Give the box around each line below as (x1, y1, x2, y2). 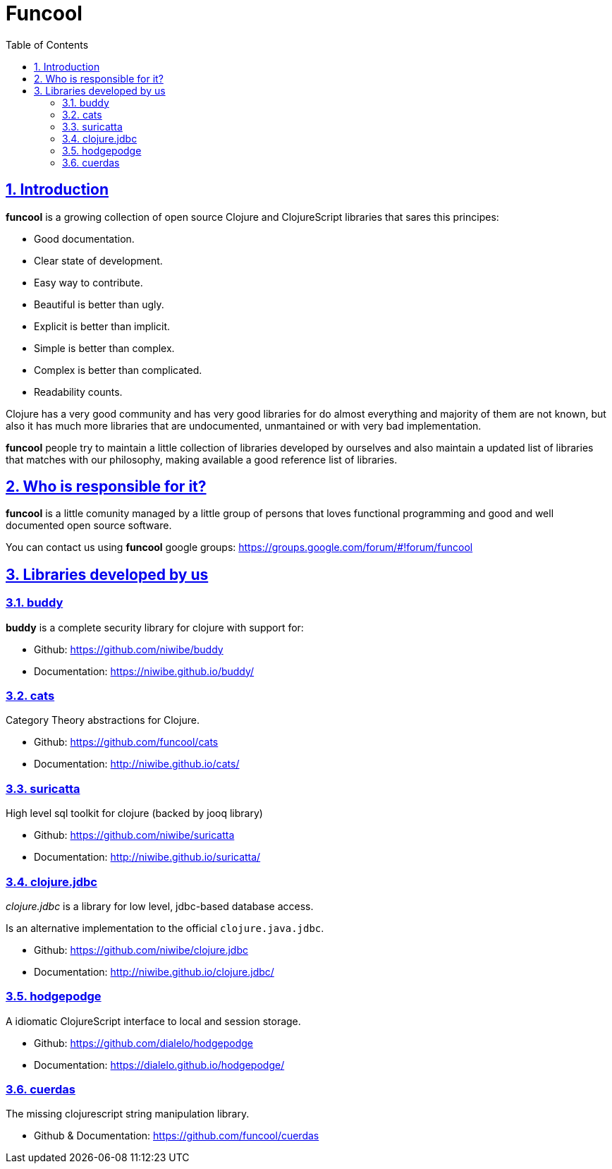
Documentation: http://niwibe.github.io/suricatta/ (34, 851, 261, 864)
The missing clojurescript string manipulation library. (6, 1108, 250, 1120)
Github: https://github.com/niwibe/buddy (34, 643, 224, 655)
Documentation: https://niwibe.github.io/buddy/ (34, 665, 255, 677)
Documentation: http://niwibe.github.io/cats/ (34, 758, 240, 770)
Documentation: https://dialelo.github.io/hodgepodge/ (34, 1058, 285, 1071)
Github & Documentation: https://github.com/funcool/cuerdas (34, 1129, 319, 1142)
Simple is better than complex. (34, 341, 175, 354)
